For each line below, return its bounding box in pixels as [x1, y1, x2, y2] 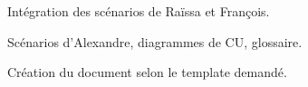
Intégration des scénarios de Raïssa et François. [7, 2, 270, 20]
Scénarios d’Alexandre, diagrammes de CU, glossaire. [7, 32, 303, 51]
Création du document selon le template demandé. [7, 63, 287, 82]
